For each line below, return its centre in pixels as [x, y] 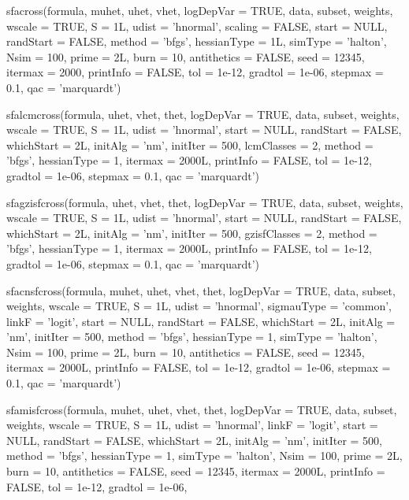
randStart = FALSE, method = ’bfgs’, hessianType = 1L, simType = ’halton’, [197, 41]
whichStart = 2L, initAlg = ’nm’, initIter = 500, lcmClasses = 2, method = [190, 144]
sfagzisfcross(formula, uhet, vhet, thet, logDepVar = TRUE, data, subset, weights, [205, 202]
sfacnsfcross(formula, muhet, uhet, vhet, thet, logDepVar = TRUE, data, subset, [201, 290]
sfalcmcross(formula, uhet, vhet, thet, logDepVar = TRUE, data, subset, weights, [203, 114]
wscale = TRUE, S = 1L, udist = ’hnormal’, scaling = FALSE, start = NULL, [197, 26]
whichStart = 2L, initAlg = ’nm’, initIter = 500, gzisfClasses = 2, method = [192, 233]
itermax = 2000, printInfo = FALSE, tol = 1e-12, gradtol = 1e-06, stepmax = [195, 72]
